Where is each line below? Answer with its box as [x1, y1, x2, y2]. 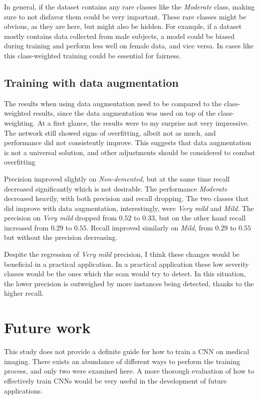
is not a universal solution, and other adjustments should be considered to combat [4, 147, 256, 157]
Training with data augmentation [4, 74, 179, 90]
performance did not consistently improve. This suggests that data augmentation [4, 137, 252, 148]
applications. [4, 385, 43, 396]
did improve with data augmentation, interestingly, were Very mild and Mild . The [4, 202, 254, 213]
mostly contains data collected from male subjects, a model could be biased [4, 30, 235, 41]
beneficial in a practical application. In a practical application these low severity [4, 258, 249, 269]
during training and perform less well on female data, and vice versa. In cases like [4, 40, 254, 51]
